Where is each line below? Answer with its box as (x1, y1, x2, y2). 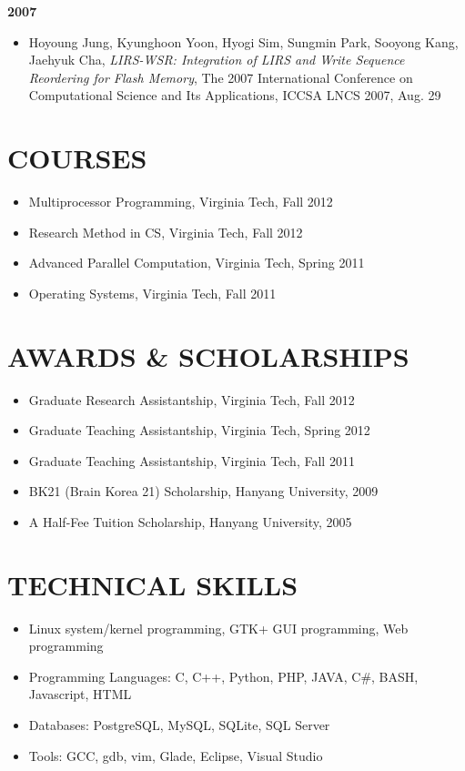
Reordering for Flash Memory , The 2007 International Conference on (28, 67, 413, 86)
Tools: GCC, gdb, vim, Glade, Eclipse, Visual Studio (28, 746, 323, 765)
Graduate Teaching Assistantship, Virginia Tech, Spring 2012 (28, 421, 370, 440)
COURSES (7, 139, 147, 177)
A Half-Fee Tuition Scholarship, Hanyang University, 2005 (28, 512, 352, 531)
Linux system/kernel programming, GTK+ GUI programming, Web (28, 618, 409, 637)
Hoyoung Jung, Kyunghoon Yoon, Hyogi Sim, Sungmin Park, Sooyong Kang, (28, 32, 459, 51)
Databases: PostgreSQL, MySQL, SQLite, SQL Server (28, 715, 330, 735)
